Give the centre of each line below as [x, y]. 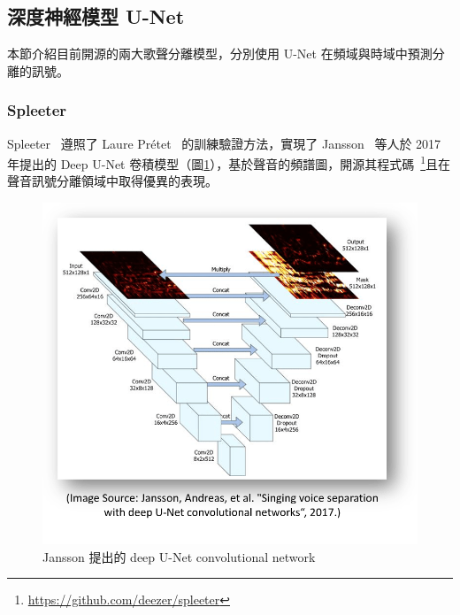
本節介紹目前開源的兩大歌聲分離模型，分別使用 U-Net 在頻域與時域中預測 [220, 54]
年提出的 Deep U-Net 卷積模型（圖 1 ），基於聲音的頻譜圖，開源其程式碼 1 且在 [229, 162]
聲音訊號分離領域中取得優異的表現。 [112, 181]
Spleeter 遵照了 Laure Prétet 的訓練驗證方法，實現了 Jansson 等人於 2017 [224, 143]
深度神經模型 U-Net [96, 16]
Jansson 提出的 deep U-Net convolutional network [179, 556]
